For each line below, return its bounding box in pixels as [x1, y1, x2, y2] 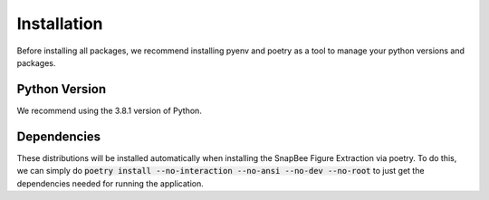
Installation [16, 14, 103, 33]
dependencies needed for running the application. [16, 177, 204, 189]
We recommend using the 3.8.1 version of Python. [16, 105, 203, 116]
